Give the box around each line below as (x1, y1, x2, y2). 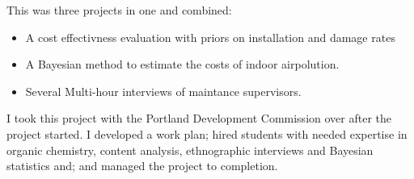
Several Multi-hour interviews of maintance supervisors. (25, 82, 302, 99)
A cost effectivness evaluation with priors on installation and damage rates (25, 28, 395, 45)
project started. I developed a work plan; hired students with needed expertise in (6, 125, 408, 142)
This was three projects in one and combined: (6, 2, 232, 18)
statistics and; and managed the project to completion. (6, 157, 278, 174)
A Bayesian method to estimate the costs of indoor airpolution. (25, 56, 340, 73)
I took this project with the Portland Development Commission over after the (6, 110, 391, 127)
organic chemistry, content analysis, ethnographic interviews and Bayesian (6, 141, 374, 158)
